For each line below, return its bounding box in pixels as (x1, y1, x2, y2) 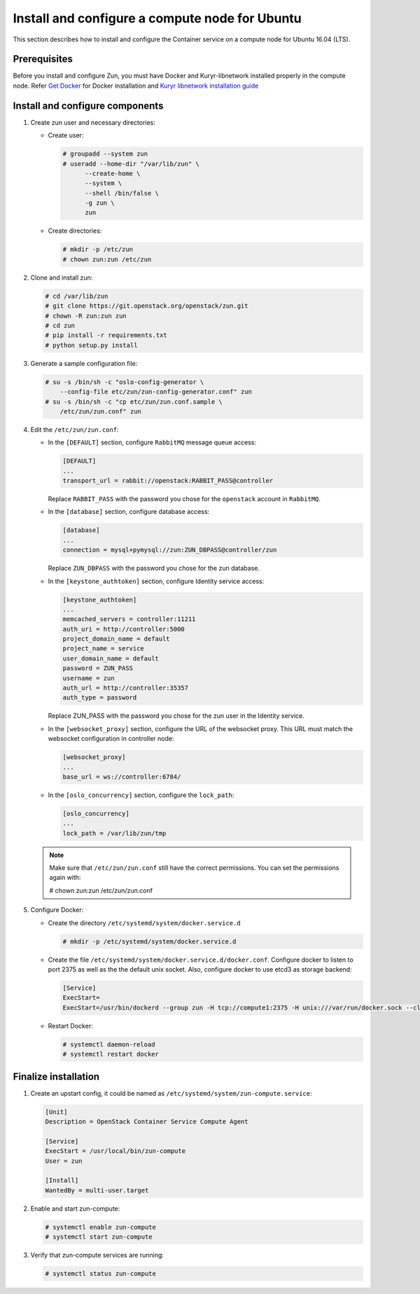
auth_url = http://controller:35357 (62, 684, 189, 692)
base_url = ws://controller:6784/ (62, 772, 181, 781)
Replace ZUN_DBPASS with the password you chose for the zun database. (48, 564, 260, 573)
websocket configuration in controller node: (48, 735, 174, 743)
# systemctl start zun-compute (45, 1233, 153, 1241)
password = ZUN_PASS (62, 665, 133, 672)
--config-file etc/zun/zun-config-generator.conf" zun (59, 388, 252, 396)
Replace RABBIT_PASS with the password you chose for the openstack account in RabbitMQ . (48, 495, 321, 503)
